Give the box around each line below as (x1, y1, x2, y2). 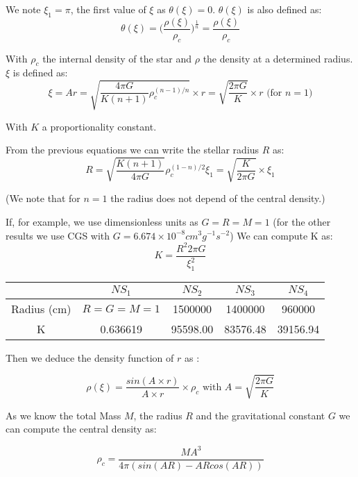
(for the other (273, 214, 331, 228)
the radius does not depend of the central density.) (110, 191, 325, 206)
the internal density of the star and (42, 51, 192, 65)
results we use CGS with (6, 228, 110, 242)
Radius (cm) (11, 300, 71, 317)
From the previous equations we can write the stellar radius (6, 142, 259, 157)
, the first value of (70, 2, 146, 16)
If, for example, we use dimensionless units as (6, 214, 198, 228)
